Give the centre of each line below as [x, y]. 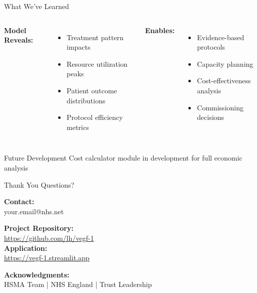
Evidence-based [221, 37]
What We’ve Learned [37, 6]
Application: [26, 248]
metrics [78, 127]
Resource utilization [97, 63]
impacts [79, 47]
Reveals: [19, 40]
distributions [86, 100]
